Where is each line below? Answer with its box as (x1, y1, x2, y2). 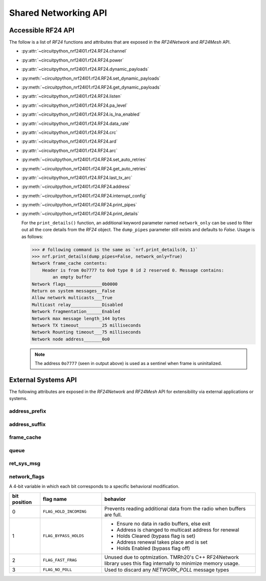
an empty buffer (52, 275, 92, 280)
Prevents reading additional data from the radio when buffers (104, 505, 246, 512)
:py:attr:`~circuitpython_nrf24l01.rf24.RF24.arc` (21, 148, 118, 153)
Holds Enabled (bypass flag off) (116, 545, 191, 551)
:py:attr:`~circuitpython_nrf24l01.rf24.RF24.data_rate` (21, 121, 130, 126)
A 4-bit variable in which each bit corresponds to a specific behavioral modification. (9, 484, 180, 489)
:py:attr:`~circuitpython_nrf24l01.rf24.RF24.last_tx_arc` (21, 175, 133, 181)
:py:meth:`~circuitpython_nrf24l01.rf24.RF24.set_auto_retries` (21, 156, 147, 162)
